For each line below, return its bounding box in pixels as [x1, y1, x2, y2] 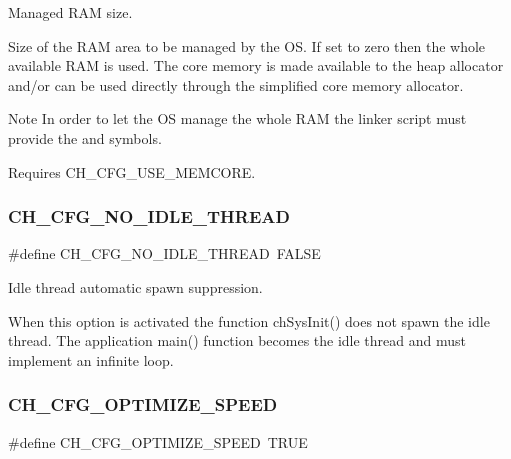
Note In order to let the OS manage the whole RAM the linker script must [8, 108, 467, 129]
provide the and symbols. [8, 127, 162, 148]
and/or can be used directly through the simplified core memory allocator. [8, 74, 464, 95]
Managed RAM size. [8, 2, 133, 22]
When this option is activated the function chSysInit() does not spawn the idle [8, 310, 490, 331]
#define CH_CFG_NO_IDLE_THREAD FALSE [8, 243, 321, 264]
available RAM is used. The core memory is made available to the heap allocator [8, 55, 504, 76]
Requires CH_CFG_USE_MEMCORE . [8, 161, 256, 182]
